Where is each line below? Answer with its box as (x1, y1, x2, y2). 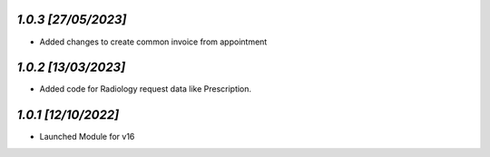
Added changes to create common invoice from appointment (39, 36, 268, 47)
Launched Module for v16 (39, 132, 135, 142)
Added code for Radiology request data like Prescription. (39, 83, 252, 94)
